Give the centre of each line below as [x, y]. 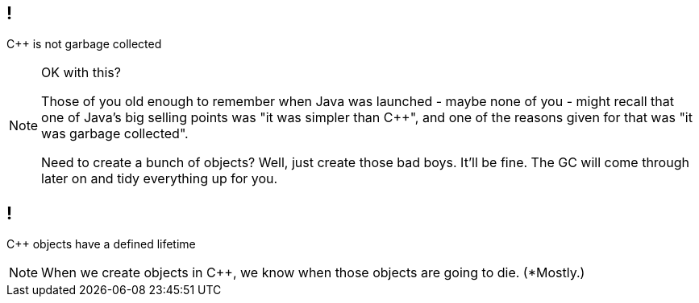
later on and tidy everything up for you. [160, 179]
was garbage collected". [115, 134]
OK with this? [81, 73]
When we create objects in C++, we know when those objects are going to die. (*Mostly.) [313, 273]
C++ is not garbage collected [84, 44]
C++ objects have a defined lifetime [101, 244]
